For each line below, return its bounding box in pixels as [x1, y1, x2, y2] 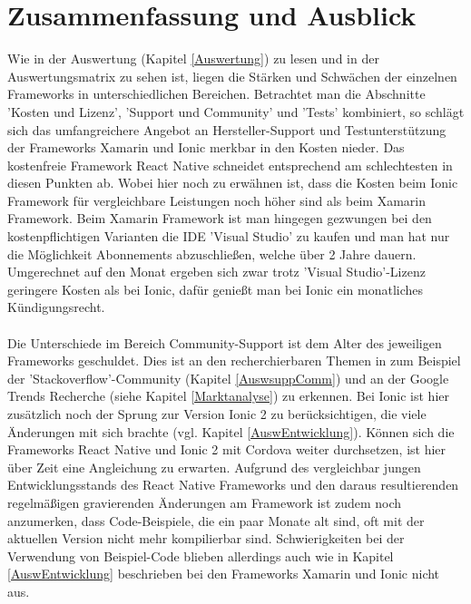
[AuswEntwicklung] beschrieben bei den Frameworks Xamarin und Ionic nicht [7, 564, 440, 583]
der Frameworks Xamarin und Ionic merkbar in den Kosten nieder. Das [7, 138, 405, 157]
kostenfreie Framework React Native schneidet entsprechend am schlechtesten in [7, 155, 453, 174]
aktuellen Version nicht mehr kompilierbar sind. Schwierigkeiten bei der [7, 529, 405, 548]
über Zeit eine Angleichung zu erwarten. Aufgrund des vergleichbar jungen [7, 457, 421, 476]
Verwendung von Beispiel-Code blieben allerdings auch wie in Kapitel [7, 546, 394, 565]
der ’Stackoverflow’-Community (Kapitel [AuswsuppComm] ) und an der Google [7, 368, 449, 387]
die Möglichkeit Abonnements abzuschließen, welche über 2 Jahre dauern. [7, 244, 417, 263]
